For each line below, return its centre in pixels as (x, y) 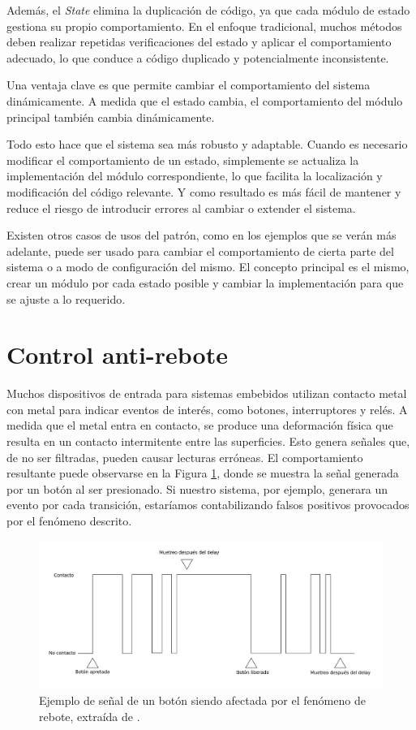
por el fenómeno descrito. (69, 520)
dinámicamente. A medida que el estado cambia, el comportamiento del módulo (205, 100)
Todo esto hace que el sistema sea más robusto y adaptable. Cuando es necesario (207, 144)
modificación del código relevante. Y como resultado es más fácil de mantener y (204, 191)
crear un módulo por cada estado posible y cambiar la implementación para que (205, 282)
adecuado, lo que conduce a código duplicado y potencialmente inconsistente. (198, 57)
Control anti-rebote (117, 354)
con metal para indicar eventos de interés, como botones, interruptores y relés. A (207, 409)
